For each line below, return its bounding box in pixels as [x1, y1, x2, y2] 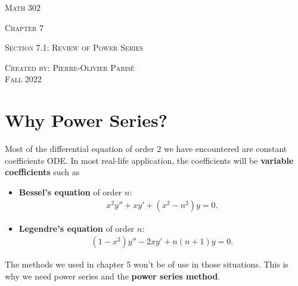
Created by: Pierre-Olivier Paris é [5, 61, 135, 73]
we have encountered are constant [163, 142, 287, 155]
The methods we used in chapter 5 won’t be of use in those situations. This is [5, 258, 288, 271]
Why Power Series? [5, 108, 167, 132]
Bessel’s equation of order [18, 185, 122, 198]
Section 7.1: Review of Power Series [5, 41, 144, 54]
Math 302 [5, 1, 41, 13]
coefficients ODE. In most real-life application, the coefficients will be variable [5, 154, 294, 166]
